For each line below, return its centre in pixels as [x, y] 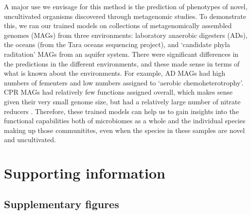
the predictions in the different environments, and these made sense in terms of [122, 63]
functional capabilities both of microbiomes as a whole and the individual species [125, 121]
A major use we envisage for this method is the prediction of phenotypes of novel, [126, 6]
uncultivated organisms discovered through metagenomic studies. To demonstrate [125, 16]
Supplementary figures [62, 204]
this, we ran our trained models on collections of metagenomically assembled [118, 25]
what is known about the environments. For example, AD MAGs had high [115, 73]
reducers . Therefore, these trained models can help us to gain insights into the [121, 111]
